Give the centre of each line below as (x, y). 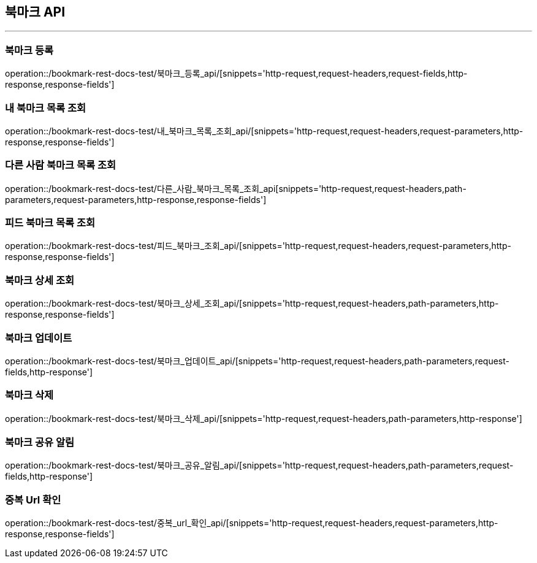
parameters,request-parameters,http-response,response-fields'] (136, 199)
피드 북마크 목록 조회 (50, 223)
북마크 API (35, 12)
